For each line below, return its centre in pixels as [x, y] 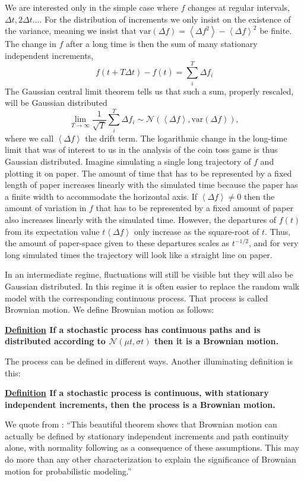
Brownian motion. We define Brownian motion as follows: [110, 309]
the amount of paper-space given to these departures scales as [117, 243]
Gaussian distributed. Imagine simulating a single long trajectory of [128, 161]
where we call [29, 138]
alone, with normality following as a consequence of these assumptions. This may [152, 447]
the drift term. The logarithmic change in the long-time [186, 138]
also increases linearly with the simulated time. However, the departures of [141, 219]
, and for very [274, 243]
